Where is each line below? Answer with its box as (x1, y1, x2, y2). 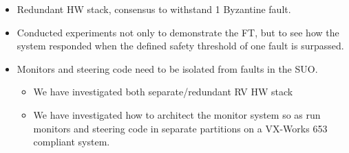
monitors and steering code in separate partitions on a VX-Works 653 (33, 121, 328, 135)
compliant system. (33, 134, 110, 149)
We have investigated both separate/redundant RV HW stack (33, 84, 293, 99)
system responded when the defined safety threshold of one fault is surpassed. (17, 38, 344, 53)
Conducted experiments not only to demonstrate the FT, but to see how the (17, 25, 339, 39)
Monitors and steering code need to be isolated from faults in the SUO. (17, 61, 318, 75)
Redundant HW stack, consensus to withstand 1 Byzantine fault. (17, 2, 291, 16)
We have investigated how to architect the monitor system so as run (33, 107, 321, 121)
